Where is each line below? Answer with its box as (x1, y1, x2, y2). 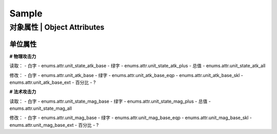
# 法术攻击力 (9, 89, 36, 95)
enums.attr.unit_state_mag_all (9, 105, 72, 111)
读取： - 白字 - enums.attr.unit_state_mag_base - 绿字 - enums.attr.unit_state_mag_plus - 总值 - (9, 98, 211, 104)
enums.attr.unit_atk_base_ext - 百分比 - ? (9, 79, 96, 85)
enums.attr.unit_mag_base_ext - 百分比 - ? (9, 122, 99, 128)
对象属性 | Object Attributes (9, 23, 105, 32)
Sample (9, 8, 43, 19)
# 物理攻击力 (9, 53, 36, 59)
